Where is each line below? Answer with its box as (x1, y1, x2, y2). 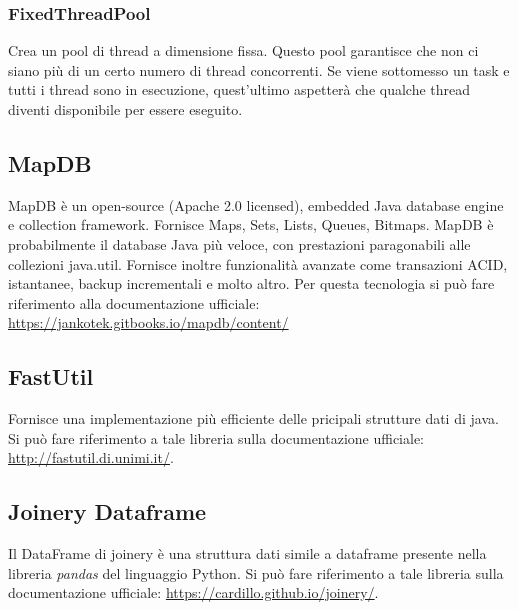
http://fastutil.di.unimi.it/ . (8, 447, 174, 468)
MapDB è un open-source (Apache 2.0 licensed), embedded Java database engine (8, 194, 504, 215)
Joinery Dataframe (8, 496, 207, 527)
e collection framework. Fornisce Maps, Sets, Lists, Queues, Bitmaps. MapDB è (8, 214, 494, 235)
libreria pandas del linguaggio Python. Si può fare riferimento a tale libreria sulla (8, 562, 504, 583)
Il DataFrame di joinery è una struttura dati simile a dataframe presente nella (8, 543, 487, 564)
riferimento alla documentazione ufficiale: (8, 292, 260, 313)
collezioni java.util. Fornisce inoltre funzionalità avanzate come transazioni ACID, (8, 253, 508, 274)
